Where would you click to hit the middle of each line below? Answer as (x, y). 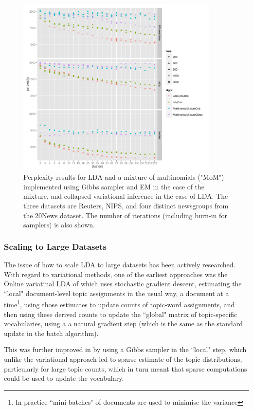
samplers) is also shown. (59, 225)
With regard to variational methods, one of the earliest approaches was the (116, 274)
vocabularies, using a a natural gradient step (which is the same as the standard (124, 324)
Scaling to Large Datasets (55, 246)
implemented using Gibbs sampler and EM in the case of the (114, 186)
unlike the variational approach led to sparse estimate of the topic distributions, (123, 359)
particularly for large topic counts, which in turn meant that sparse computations (126, 368)
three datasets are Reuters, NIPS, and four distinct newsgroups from (126, 206)
